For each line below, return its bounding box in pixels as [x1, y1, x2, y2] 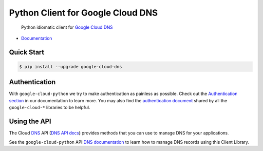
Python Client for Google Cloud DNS [9, 7, 158, 18]
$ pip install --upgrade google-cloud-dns [19, 64, 122, 69]
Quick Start [9, 48, 44, 56]
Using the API [9, 117, 51, 126]
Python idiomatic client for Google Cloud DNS [21, 24, 113, 30]
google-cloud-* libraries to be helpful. [9, 105, 90, 111]
